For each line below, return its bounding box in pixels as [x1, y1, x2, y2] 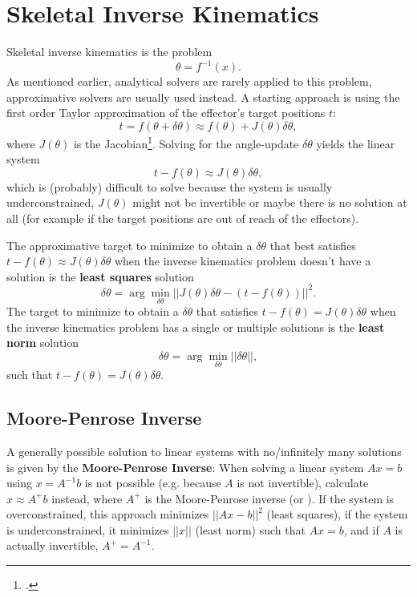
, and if [343, 521, 379, 538]
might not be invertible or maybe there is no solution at [132, 194, 407, 211]
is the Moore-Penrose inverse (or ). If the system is [144, 490, 395, 506]
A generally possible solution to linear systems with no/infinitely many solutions [6, 442, 402, 459]
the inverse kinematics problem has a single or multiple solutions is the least [6, 318, 385, 335]
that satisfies [196, 303, 259, 320]
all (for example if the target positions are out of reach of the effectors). [6, 210, 359, 227]
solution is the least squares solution [6, 268, 194, 284]
